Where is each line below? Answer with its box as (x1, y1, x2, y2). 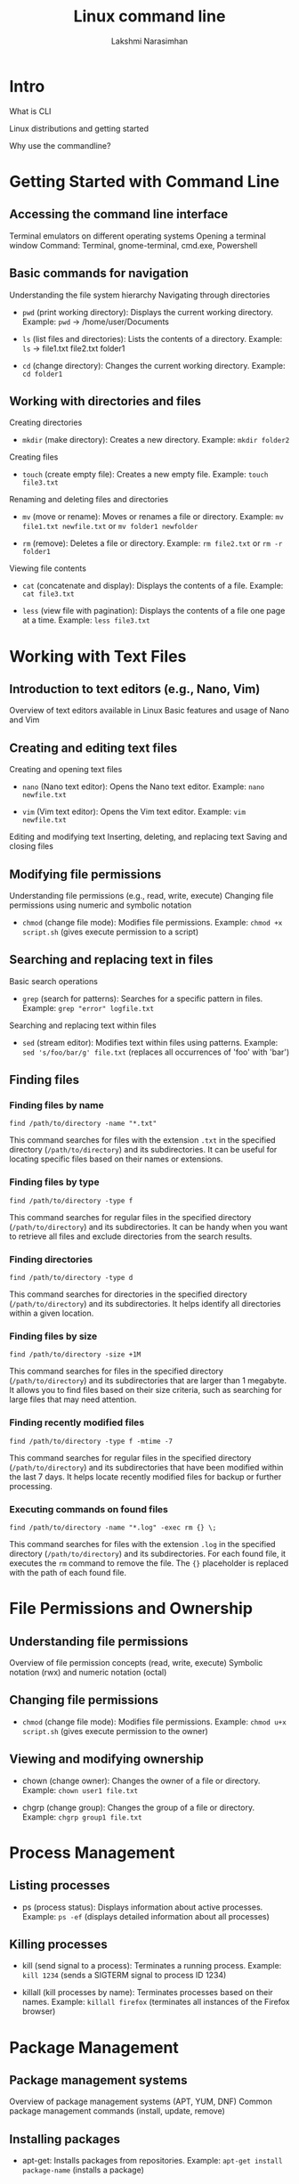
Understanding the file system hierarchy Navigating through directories (9, 289, 271, 300)
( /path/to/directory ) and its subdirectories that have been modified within (9, 1462, 284, 1472)
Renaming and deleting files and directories (9, 494, 169, 505)
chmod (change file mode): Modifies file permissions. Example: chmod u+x (21, 1716, 287, 1727)
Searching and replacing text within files (9, 1020, 158, 1031)
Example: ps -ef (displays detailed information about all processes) (21, 1911, 270, 1921)
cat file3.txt (21, 590, 75, 599)
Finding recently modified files (9, 1416, 145, 1429)
